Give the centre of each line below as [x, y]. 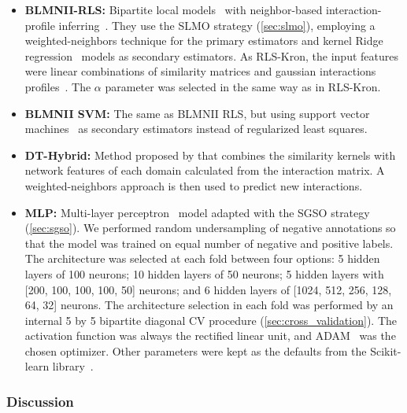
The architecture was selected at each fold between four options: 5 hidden [202, 258]
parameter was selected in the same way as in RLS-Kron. [243, 86]
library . [73, 366]
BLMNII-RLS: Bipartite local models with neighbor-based [174, 9]
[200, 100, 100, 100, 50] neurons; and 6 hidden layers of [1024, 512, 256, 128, [208, 289]
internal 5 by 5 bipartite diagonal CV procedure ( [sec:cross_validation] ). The [211, 320]
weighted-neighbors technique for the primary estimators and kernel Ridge [204, 41]
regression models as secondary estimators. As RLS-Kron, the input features [211, 55]
